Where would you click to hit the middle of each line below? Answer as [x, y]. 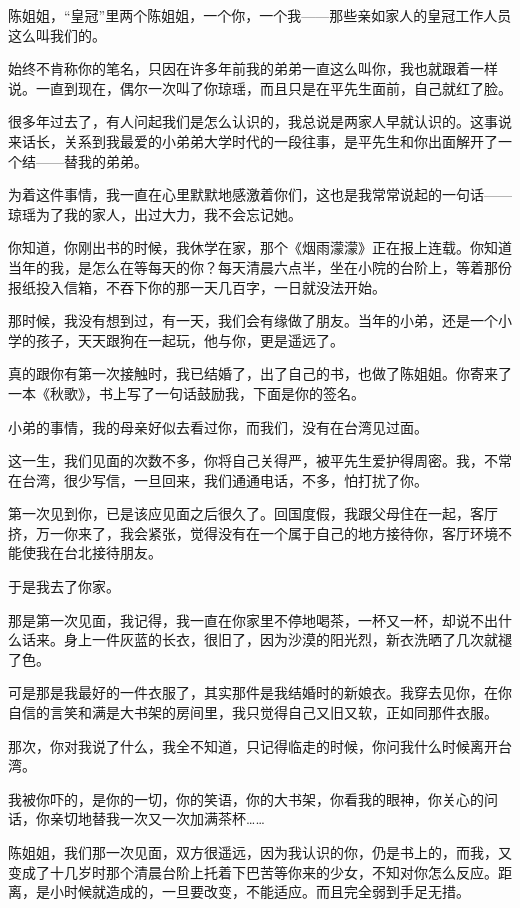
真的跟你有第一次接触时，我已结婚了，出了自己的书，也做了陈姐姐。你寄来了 [260, 373]
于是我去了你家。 [64, 586]
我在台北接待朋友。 [98, 552]
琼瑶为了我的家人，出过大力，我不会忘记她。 [155, 213]
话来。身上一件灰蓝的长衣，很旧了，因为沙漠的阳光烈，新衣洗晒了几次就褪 [266, 639]
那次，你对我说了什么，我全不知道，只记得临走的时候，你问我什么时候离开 [253, 745]
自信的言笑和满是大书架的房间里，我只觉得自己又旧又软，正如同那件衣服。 [253, 712]
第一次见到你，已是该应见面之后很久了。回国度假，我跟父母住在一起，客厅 [253, 513]
